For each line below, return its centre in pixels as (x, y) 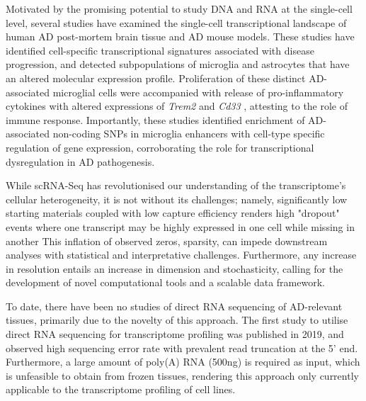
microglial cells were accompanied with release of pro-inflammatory (198, 92)
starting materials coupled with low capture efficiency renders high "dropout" (173, 213)
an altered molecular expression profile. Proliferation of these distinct (156, 78)
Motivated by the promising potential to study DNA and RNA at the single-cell (179, 9)
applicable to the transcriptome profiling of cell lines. (121, 389)
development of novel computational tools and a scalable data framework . (165, 282)
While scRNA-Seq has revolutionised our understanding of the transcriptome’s (176, 185)
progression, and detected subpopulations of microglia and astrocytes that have (178, 64)
